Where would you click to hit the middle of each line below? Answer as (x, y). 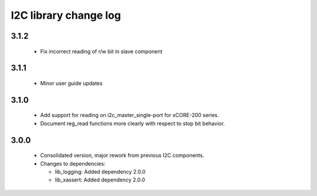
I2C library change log (66, 15)
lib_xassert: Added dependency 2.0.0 (100, 180)
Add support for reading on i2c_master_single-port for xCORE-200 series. (130, 115)
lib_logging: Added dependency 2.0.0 (100, 171)
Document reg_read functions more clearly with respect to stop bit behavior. (133, 123)
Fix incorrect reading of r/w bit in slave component (101, 51)
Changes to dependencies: (73, 163)
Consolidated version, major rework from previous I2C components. (122, 156)
